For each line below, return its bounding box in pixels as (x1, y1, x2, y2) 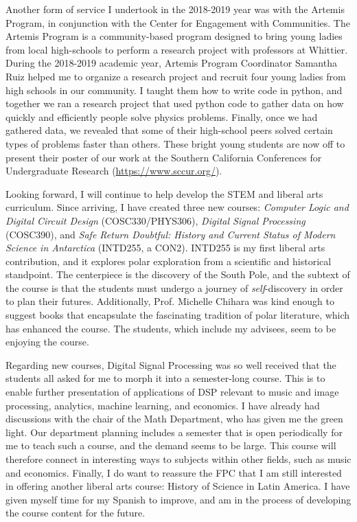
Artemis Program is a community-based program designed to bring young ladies (5, 29, 343, 43)
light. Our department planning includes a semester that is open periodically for (5, 424, 343, 439)
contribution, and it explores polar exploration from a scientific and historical (5, 253, 332, 268)
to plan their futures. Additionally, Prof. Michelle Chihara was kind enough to (5, 294, 334, 308)
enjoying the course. (5, 334, 89, 349)
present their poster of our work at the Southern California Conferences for (5, 150, 322, 164)
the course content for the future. (5, 506, 146, 520)
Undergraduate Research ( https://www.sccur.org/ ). (5, 163, 222, 178)
